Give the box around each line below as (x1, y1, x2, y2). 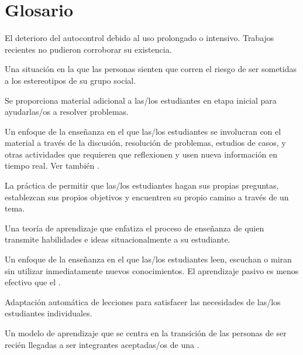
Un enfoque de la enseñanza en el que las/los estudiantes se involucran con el (5, 125, 281, 137)
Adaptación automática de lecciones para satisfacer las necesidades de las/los (5, 295, 281, 308)
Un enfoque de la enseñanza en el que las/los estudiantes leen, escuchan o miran (5, 253, 292, 265)
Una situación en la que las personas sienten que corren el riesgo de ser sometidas (5, 63, 297, 75)
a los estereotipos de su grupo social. (5, 74, 136, 86)
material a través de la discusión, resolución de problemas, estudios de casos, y (5, 136, 286, 149)
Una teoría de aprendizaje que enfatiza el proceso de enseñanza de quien (5, 221, 264, 234)
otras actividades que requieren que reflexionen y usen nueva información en (5, 148, 277, 160)
